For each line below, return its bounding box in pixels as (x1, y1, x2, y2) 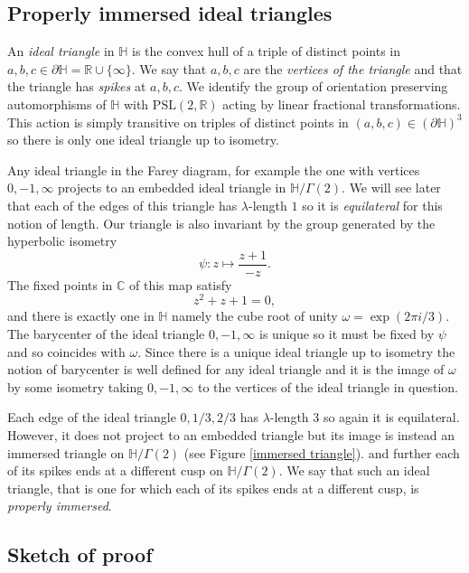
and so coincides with (7, 342, 126, 361)
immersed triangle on (7, 443, 125, 462)
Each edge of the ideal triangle (7, 408, 176, 427)
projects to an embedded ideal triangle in (58, 178, 286, 197)
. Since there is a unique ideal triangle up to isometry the (137, 342, 455, 361)
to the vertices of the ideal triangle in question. (197, 377, 458, 396)
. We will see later (342, 178, 441, 197)
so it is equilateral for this (302, 195, 443, 214)
